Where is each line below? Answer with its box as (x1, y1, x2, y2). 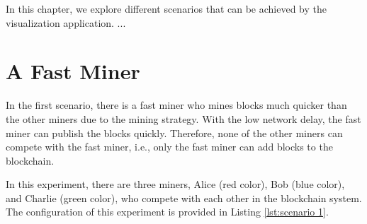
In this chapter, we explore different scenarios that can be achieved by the (6, 1, 327, 16)
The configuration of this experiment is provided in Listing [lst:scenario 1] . (6, 204, 329, 219)
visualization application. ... (6, 15, 126, 30)
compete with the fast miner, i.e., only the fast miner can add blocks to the (6, 139, 333, 154)
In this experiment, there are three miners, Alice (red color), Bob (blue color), (6, 177, 345, 191)
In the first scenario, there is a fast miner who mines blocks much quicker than (6, 98, 347, 112)
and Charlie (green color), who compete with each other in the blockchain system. (6, 190, 362, 205)
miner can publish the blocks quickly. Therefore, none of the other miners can (6, 125, 343, 140)
